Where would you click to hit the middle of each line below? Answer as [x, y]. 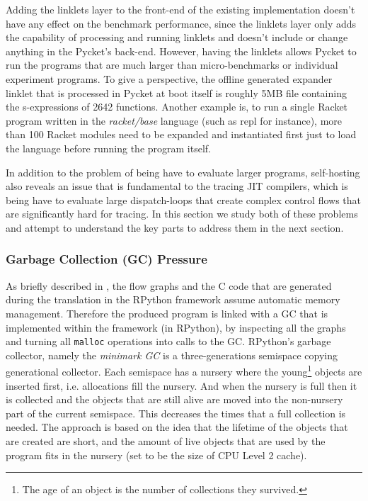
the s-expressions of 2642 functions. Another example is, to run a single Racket [177, 107]
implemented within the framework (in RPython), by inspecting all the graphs [176, 327]
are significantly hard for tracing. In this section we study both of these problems [182, 214]
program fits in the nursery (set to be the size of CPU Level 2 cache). [156, 455]
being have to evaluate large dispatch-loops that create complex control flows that [183, 199]
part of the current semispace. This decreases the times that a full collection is [176, 413]
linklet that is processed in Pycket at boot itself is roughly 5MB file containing [176, 92]
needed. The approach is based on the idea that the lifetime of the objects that [177, 427]
